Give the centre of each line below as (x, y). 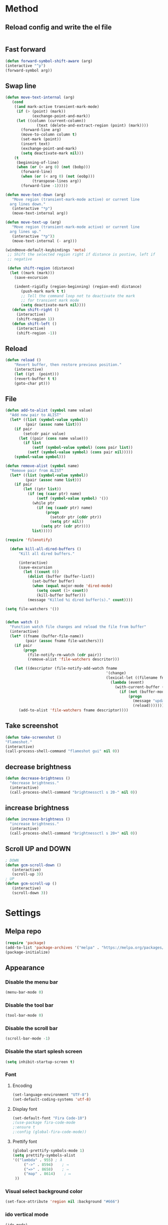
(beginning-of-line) (37, 162)
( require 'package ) (25, 943)
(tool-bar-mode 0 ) (24, 1016)
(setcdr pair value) (44, 434)
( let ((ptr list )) (42, 489)
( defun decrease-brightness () (38, 778)
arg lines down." (28, 204)
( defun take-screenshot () (33, 737)
